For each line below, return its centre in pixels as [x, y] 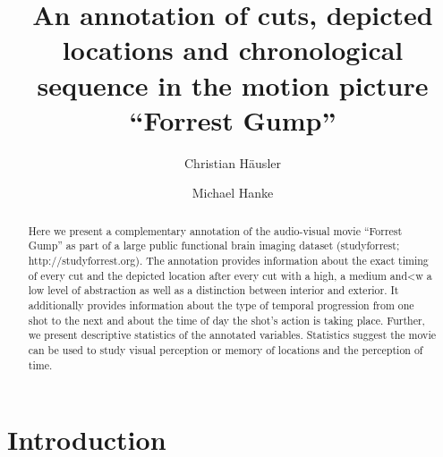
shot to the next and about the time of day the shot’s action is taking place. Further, [226, 320]
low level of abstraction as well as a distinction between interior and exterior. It [213, 290]
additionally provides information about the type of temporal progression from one [221, 305]
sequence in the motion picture [233, 85]
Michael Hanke [233, 193]
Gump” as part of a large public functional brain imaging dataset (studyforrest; [214, 245]
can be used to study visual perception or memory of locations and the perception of [226, 349]
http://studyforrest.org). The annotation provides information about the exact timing [228, 260]
